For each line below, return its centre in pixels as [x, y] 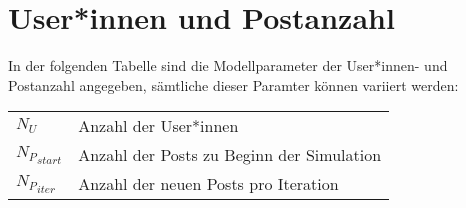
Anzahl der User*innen [158, 126]
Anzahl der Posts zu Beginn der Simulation [230, 155]
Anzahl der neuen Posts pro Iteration [208, 184]
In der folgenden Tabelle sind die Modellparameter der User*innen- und [228, 65]
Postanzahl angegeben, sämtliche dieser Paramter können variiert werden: [233, 84]
